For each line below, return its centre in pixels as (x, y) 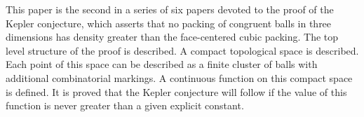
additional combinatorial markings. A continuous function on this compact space (179, 77)
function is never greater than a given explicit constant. (125, 105)
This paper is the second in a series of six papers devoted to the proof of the (170, 9)
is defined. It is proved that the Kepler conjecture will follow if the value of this (176, 91)
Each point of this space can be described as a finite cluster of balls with (162, 64)
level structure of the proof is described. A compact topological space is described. (182, 50)
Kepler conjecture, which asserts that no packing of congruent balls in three (169, 23)
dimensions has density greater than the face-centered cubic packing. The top (172, 37)
